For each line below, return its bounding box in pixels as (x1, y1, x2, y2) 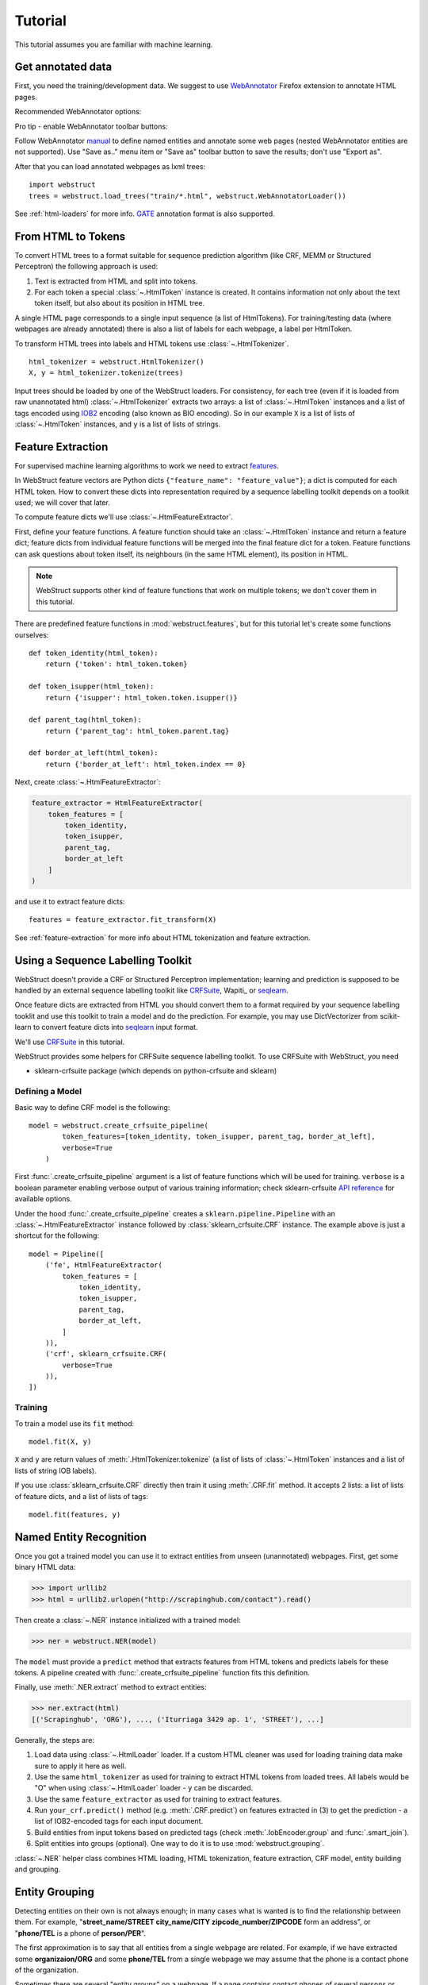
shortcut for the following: (14, 1231, 99, 1240)
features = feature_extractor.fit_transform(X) (29, 915, 217, 924)
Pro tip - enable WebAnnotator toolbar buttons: (14, 121, 168, 131)
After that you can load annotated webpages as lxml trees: (14, 161, 206, 171)
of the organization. (14, 1965, 79, 1975)
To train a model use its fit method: (14, 1418, 135, 1428)
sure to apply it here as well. (34, 1761, 127, 1771)
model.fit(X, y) (29, 1437, 92, 1447)
